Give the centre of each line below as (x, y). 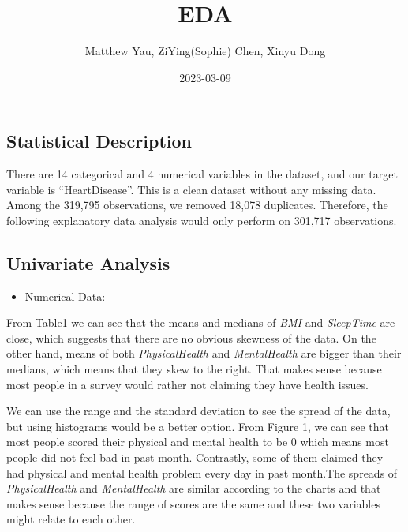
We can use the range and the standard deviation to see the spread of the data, (198, 411)
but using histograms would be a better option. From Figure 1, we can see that (198, 426)
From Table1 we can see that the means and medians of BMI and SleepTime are (201, 322)
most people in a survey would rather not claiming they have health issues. (187, 384)
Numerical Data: (65, 296)
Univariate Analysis (88, 262)
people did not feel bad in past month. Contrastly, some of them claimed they (195, 457)
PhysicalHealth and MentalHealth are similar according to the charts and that (194, 488)
